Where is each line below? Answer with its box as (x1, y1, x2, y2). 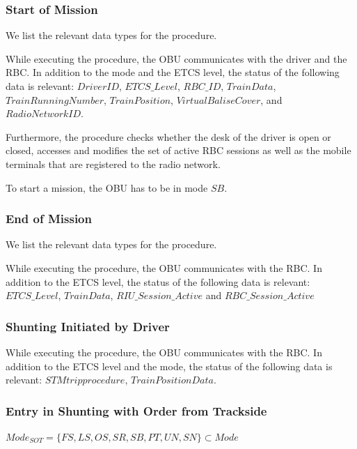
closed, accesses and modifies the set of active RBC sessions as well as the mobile (6, 143, 351, 158)
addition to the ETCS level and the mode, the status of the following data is (6, 358, 333, 373)
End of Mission (6, 210, 92, 227)
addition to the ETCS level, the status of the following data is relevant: (6, 274, 310, 289)
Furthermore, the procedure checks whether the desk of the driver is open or (6, 129, 331, 144)
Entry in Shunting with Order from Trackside (6, 402, 267, 419)
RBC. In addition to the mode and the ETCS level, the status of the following (6, 65, 340, 79)
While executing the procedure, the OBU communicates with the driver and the (6, 51, 347, 66)
